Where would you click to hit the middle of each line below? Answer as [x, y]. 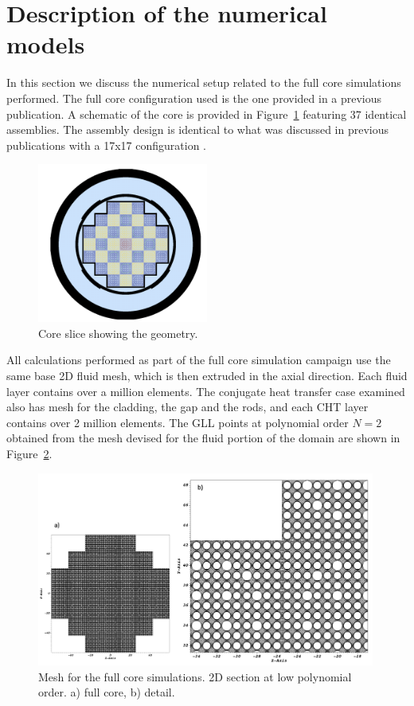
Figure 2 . [29, 453]
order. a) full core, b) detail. [107, 692]
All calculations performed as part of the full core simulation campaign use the [199, 360]
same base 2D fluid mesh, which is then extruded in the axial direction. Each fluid [207, 375]
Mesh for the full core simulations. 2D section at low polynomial [195, 676]
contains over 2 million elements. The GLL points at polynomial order [178, 422]
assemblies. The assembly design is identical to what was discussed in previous [198, 129]
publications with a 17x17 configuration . [107, 145]
